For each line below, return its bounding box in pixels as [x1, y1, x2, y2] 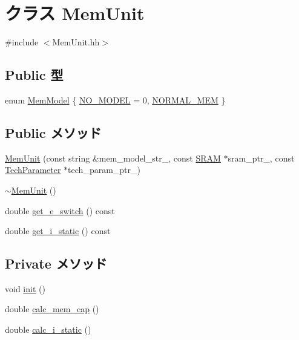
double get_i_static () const [5, 224, 111, 237]
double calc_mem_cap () [5, 302, 99, 315]
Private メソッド [5, 254, 107, 273]
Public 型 [5, 65, 64, 84]
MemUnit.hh [52, 36, 100, 48]
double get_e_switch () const [5, 204, 115, 217]
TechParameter [5, 163, 61, 176]
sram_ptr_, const [228, 151, 295, 164]
